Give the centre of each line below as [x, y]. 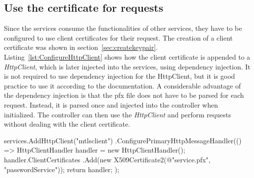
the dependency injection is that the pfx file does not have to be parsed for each [124, 95]
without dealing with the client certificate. [67, 124]
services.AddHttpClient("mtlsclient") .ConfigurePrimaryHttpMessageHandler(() [123, 140]
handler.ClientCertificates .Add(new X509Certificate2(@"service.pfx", [107, 159]
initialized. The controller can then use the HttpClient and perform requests [117, 114]
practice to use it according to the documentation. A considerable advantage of [123, 85]
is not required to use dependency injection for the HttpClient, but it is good [120, 76]
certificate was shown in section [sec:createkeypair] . [81, 47]
